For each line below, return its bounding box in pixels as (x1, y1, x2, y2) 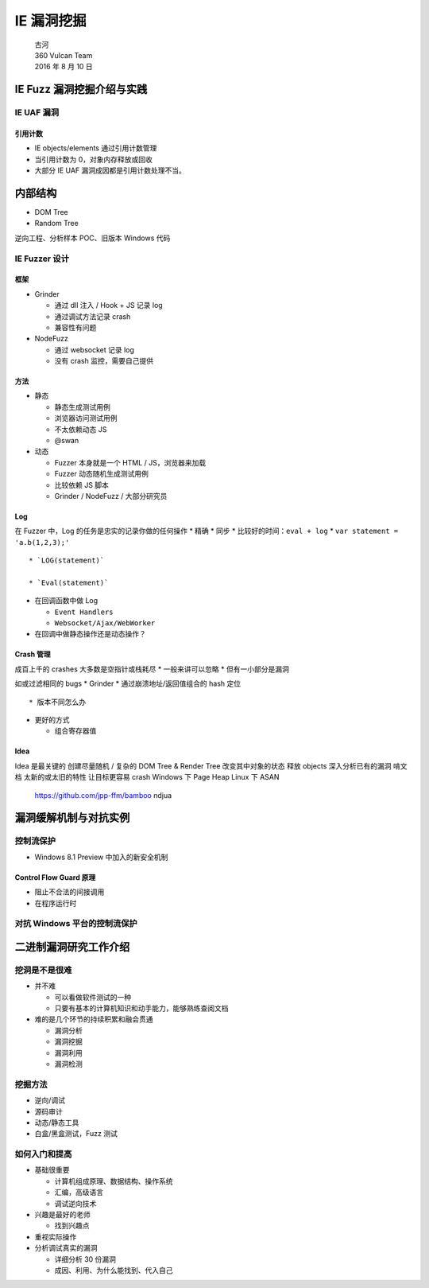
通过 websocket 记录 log (54, 344, 135, 354)
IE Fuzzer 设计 (14, 253, 70, 264)
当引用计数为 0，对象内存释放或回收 (34, 154, 153, 164)
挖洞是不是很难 (14, 964, 72, 975)
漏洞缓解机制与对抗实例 (14, 811, 130, 825)
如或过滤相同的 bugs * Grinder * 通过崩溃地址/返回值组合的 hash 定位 (14, 679, 242, 688)
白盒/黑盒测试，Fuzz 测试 (34, 1129, 118, 1138)
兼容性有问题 (54, 322, 97, 332)
